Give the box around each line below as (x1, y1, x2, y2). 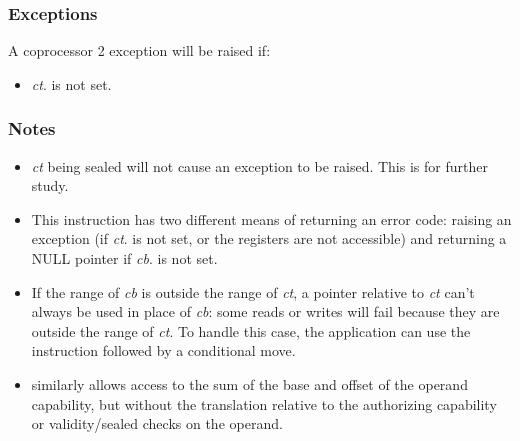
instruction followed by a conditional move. (31, 340, 296, 361)
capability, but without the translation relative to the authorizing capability (31, 393, 497, 414)
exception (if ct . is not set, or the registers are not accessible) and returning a (31, 228, 507, 249)
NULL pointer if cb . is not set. (31, 248, 218, 268)
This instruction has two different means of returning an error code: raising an (31, 208, 512, 229)
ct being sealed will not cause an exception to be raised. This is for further (31, 155, 488, 176)
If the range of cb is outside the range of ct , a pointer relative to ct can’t (31, 281, 475, 302)
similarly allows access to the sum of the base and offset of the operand (31, 373, 468, 394)
